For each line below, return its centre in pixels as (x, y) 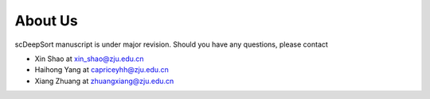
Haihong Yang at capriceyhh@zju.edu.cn (102, 70)
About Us (47, 21)
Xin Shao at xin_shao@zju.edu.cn (89, 59)
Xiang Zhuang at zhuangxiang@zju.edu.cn (104, 81)
